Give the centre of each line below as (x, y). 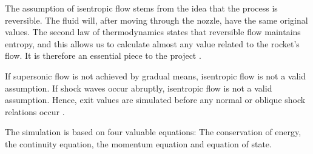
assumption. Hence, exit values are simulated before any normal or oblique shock (155, 100)
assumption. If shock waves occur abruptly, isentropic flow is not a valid (139, 88)
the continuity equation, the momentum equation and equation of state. (138, 143)
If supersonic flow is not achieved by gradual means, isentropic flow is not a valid (156, 75)
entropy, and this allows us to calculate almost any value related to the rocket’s (152, 43)
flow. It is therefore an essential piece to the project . (103, 55)
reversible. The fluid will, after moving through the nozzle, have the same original (156, 20)
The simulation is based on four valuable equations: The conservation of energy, (153, 132)
